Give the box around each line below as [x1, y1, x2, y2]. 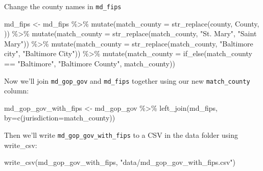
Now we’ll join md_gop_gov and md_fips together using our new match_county [4, 75, 250, 86]
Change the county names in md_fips [4, 1, 122, 11]
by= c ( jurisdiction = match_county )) [4, 112, 115, 123]
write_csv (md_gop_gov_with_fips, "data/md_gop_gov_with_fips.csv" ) [4, 157, 236, 167]
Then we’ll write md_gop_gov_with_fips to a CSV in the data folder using [4, 130, 238, 140]
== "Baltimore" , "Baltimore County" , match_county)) [4, 58, 175, 69]
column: [4, 85, 29, 96]
